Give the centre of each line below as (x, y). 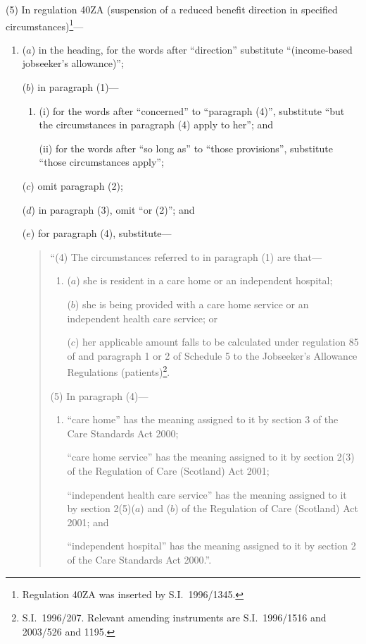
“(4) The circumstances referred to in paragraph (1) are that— (186, 256)
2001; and (88, 522)
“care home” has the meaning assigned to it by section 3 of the (203, 419)
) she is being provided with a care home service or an (192, 304)
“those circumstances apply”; (101, 162)
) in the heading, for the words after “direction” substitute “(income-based (192, 49)
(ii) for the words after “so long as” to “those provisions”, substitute (186, 148)
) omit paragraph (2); (77, 186)
